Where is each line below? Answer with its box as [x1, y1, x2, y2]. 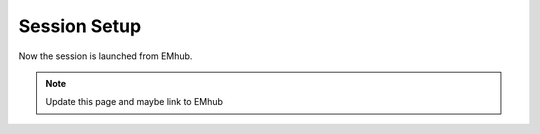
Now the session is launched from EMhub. [18, 50, 193, 62]
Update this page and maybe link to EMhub [45, 96, 224, 108]
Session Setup [18, 15, 142, 37]
